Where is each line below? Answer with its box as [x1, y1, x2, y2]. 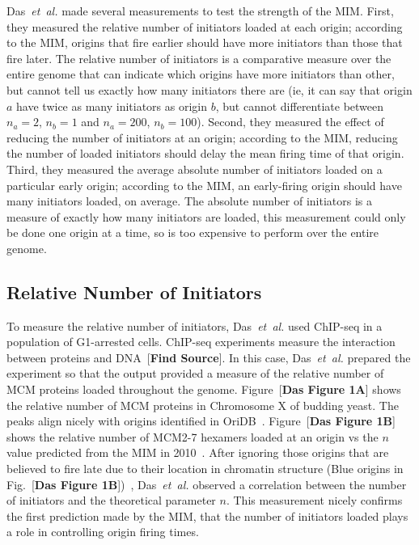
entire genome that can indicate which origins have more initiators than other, [6, 65, 395, 82]
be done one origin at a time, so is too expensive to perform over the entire [6, 224, 379, 241]
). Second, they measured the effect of [197, 113, 384, 130]
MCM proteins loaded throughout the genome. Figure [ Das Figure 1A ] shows [6, 381, 401, 398]
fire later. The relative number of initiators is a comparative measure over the [6, 49, 391, 66]
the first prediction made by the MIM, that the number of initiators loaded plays [6, 507, 408, 524]
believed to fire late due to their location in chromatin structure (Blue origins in [6, 460, 404, 477]
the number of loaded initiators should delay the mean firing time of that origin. [6, 145, 404, 162]
